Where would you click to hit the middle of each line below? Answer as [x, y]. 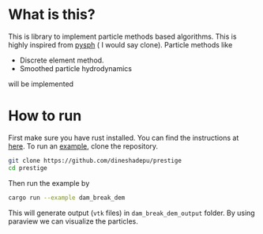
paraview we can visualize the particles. [73, 221]
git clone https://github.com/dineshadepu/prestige [95, 160]
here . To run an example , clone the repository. [83, 146]
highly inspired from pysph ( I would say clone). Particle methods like [120, 44]
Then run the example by [49, 183]
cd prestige [28, 168]
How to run [45, 116]
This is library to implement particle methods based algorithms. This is [122, 36]
